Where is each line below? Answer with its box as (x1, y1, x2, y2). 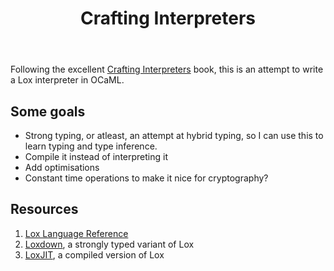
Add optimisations (24, 162, 100, 173)
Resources (10, 201, 79, 218)
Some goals (10, 103, 86, 120)
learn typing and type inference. (24, 140, 158, 152)
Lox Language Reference (24, 227, 129, 239)
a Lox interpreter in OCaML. (10, 74, 125, 86)
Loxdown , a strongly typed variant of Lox (24, 238, 195, 250)
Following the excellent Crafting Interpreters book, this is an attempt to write (10, 63, 324, 76)
